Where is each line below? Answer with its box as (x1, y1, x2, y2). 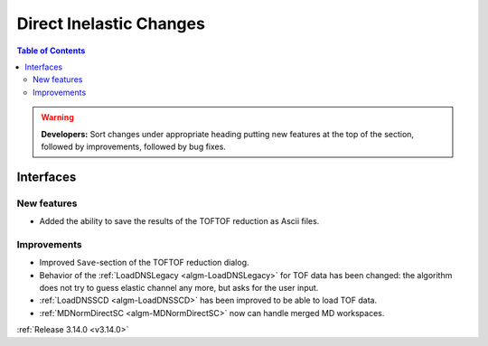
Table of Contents (16, 45, 86, 56)
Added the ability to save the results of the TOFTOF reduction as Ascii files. (39, 216, 320, 227)
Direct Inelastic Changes (16, 14, 205, 33)
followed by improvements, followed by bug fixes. (41, 141, 226, 152)
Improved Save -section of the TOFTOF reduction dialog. (39, 257, 249, 268)
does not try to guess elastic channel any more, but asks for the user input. (39, 282, 319, 293)
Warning (41, 112, 74, 123)
